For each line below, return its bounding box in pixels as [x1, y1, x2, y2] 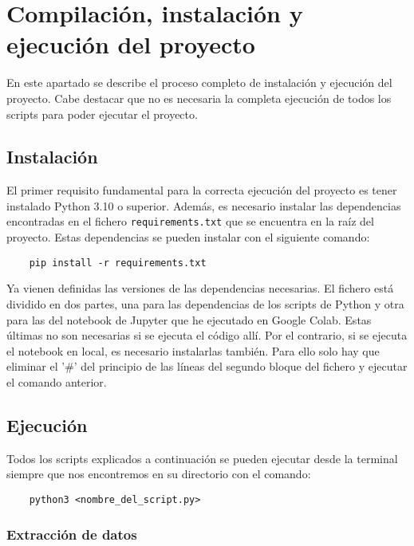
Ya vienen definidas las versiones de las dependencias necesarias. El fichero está [6, 280, 394, 297]
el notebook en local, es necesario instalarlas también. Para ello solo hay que [6, 342, 380, 359]
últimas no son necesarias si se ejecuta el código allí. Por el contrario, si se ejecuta [6, 327, 408, 344]
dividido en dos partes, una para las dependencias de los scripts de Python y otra [6, 295, 404, 312]
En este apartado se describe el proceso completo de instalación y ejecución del [6, 74, 392, 91]
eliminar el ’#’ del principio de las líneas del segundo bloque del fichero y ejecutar [6, 358, 408, 375]
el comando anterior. [6, 373, 107, 390]
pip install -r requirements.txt [29, 257, 207, 269]
